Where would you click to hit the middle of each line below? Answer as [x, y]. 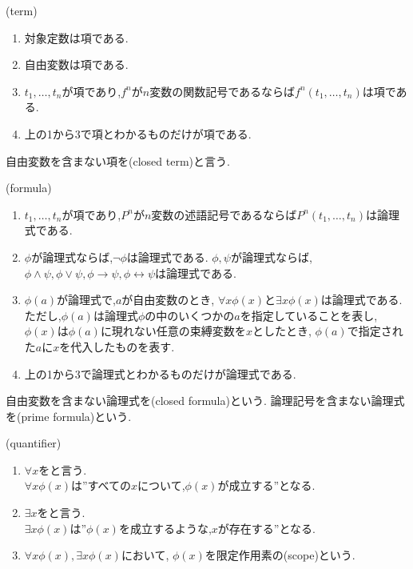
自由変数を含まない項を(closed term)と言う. [118, 160]
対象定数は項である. [76, 37]
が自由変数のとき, [168, 300]
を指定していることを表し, [309, 315]
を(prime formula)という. [69, 416]
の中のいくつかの [190, 315]
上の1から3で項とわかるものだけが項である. [138, 133]
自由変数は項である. [76, 64]
